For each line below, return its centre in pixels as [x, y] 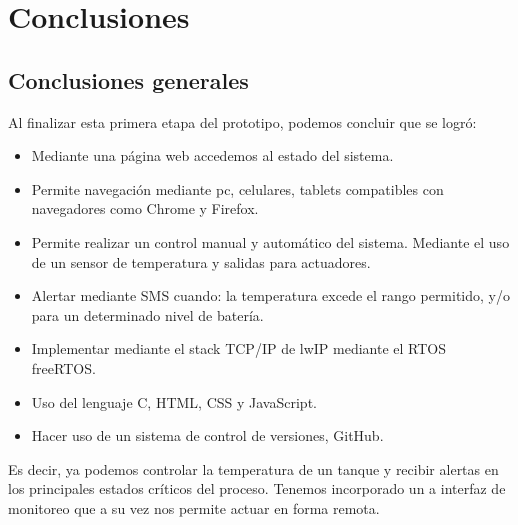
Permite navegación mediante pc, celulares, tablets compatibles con [237, 188]
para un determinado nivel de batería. [147, 314]
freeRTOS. [63, 367]
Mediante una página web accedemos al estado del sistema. [212, 155]
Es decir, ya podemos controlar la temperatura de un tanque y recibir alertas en [253, 468]
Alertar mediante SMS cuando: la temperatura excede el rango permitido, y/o [270, 295]
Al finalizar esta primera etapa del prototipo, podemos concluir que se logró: [242, 121]
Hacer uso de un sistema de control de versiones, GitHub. [207, 435]
